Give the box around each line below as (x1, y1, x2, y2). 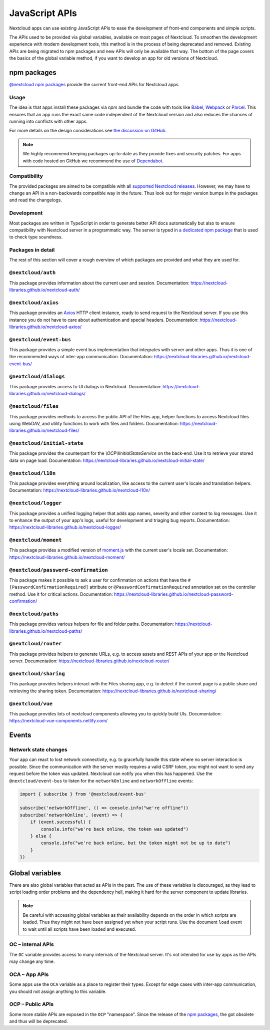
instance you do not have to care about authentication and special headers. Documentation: (9, 317, 199, 323)
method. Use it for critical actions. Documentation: (9, 591, 113, 597)
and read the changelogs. (9, 197, 62, 203)
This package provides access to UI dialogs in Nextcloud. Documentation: (9, 384, 162, 389)
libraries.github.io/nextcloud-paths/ (9, 628, 82, 634)
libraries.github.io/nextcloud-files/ (9, 427, 79, 433)
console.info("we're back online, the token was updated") (40, 826, 189, 832)
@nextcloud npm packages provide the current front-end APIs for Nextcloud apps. (9, 82, 180, 88)
